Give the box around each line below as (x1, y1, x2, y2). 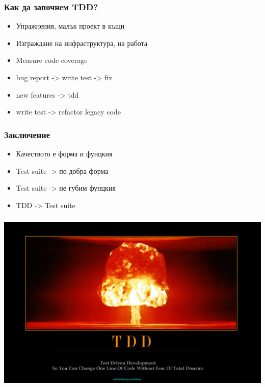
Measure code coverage (16, 55, 88, 65)
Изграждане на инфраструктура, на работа (16, 37, 148, 48)
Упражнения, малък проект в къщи (16, 20, 125, 31)
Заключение (4, 128, 50, 141)
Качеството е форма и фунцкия (16, 148, 113, 158)
